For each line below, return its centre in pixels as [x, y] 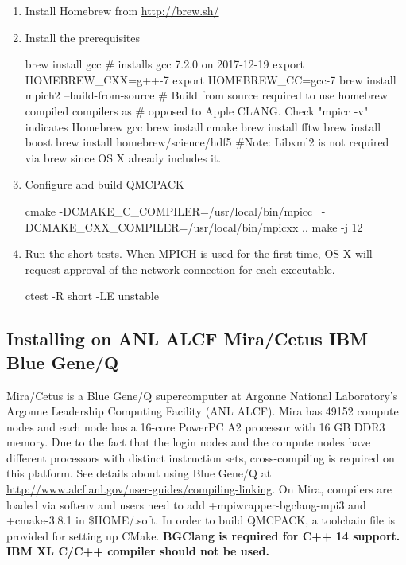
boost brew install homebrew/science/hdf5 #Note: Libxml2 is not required [207, 142]
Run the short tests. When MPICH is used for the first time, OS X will [199, 253]
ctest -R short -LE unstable [92, 296]
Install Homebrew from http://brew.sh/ [122, 10]
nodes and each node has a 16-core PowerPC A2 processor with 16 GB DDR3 [196, 426]
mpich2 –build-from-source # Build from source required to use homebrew [206, 95]
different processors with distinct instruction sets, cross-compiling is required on [201, 457]
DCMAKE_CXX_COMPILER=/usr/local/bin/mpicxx [162, 226]
